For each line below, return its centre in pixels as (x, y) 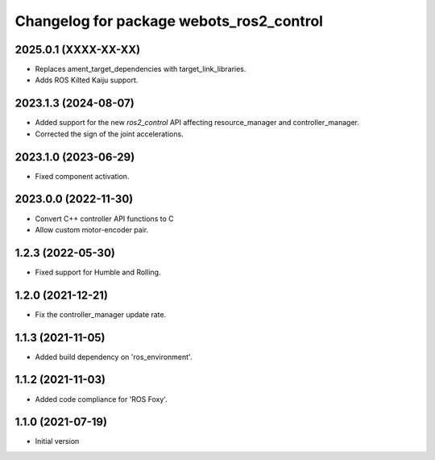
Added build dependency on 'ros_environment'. (114, 357)
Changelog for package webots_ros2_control (169, 21)
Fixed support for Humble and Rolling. (98, 272)
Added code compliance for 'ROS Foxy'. (101, 399)
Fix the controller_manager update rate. (101, 314)
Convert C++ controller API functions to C (104, 219)
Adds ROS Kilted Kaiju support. (87, 80)
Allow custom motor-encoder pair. (92, 229)
